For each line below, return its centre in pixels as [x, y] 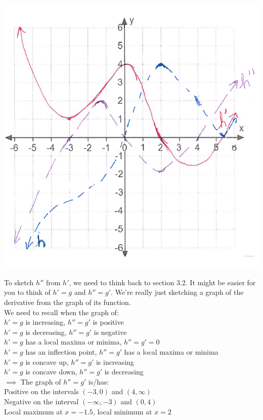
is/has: [99, 381]
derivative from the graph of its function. [68, 302]
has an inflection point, [61, 351]
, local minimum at [122, 411]
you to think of [27, 292]
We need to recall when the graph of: [61, 312]
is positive [108, 322]
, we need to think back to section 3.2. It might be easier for [162, 282]
